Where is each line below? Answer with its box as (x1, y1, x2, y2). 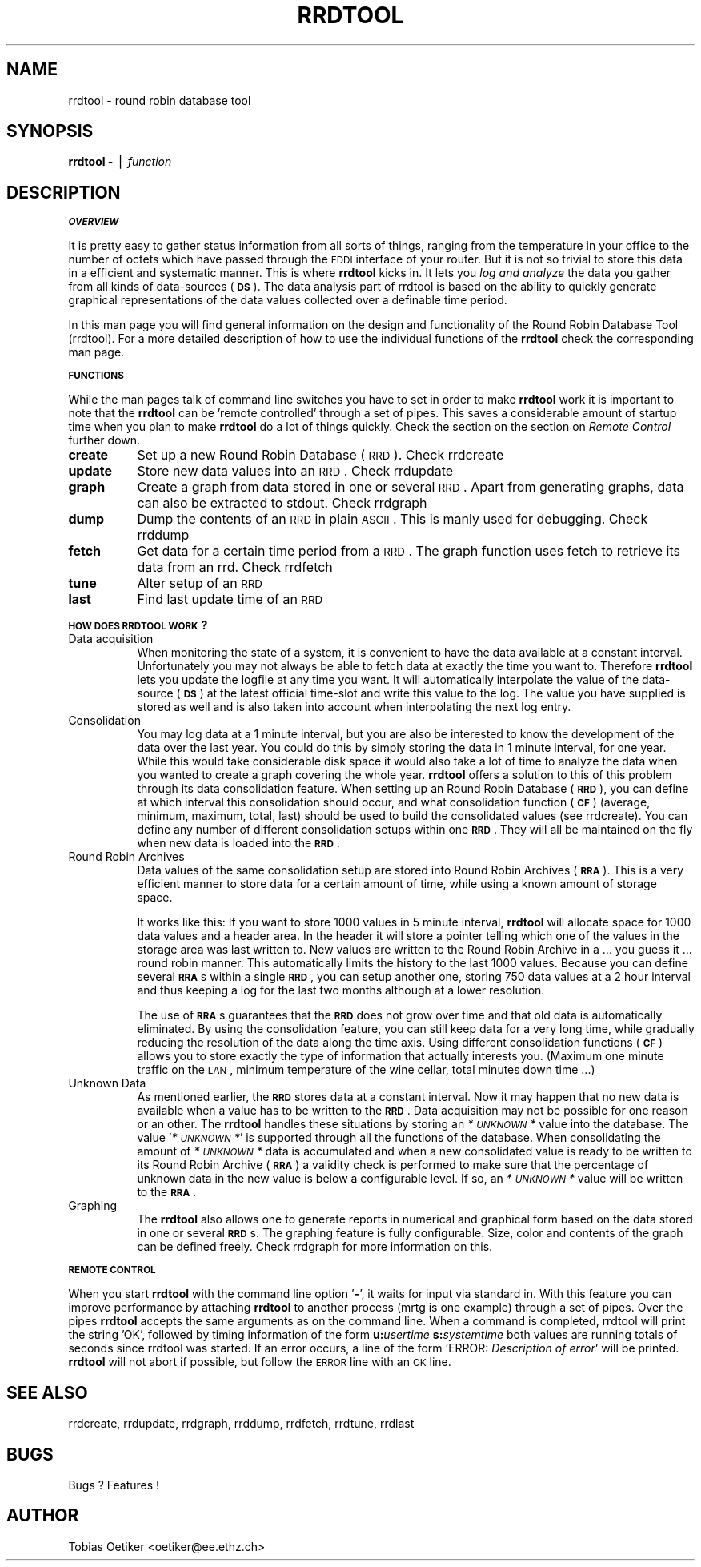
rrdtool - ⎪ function (68, 155, 172, 169)
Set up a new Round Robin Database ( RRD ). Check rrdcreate (137, 447, 504, 464)
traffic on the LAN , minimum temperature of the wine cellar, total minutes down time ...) (137, 1063, 595, 1077)
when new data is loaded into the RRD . (137, 836, 340, 850)
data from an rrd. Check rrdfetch (137, 559, 333, 576)
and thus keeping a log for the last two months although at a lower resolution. (137, 983, 545, 998)
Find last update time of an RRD (137, 591, 323, 608)
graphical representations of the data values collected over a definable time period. (68, 293, 507, 307)
